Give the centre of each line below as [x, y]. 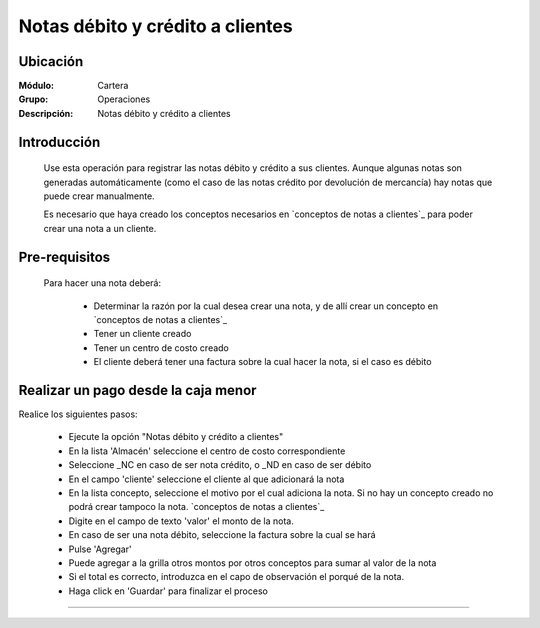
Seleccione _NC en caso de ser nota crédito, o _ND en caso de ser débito [220, 465]
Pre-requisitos [64, 256]
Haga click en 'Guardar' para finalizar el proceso [168, 591]
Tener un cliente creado [142, 334]
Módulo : [36, 86]
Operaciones [124, 99]
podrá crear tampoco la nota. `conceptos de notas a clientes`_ [196, 507]
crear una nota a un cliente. [100, 228]
